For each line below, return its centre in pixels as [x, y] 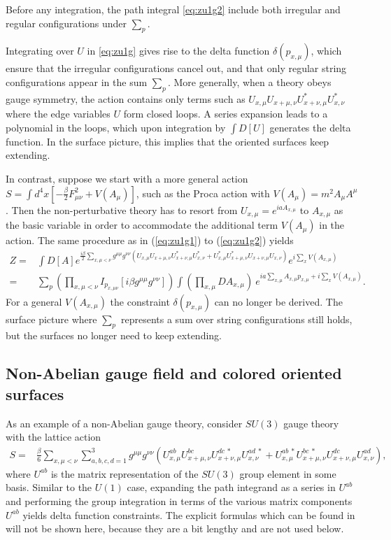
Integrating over [40, 51]
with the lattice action [54, 437]
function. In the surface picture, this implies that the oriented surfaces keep [168, 141]
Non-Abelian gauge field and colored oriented [174, 373]
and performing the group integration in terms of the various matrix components [179, 501]
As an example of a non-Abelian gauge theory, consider [124, 423]
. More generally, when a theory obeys [249, 81]
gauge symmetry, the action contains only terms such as [126, 98]
